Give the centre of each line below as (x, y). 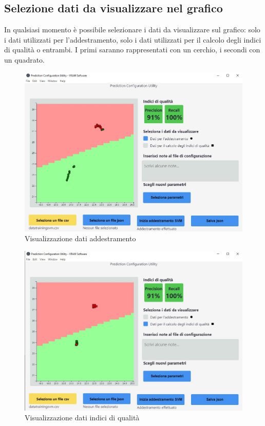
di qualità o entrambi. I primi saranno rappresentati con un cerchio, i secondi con (132, 50)
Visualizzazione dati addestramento (80, 238)
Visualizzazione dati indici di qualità (82, 418)
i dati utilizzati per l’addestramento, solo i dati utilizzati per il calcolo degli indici (133, 39)
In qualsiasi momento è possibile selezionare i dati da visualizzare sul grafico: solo (132, 30)
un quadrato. (25, 59)
